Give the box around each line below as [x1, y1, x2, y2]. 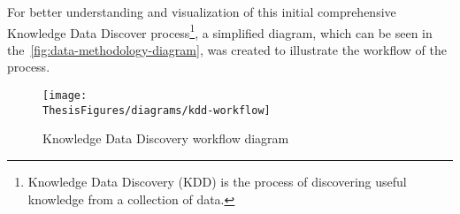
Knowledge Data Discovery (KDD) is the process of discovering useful [27, 172, 407, 190]
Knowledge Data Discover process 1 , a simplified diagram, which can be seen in [7, 20, 433, 42]
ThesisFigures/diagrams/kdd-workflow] [42, 103, 271, 117]
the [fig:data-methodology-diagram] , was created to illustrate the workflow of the [7, 40, 447, 58]
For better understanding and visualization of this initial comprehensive [7, 3, 396, 20]
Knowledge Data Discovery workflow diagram [42, 129, 289, 148]
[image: [42, 89, 88, 103]
